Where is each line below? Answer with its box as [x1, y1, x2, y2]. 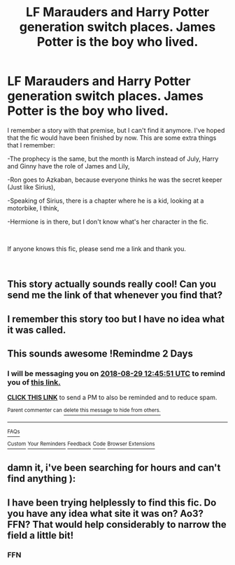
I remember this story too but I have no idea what [7, 313, 225, 325]
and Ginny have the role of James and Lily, [7, 162, 130, 170]
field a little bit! [7, 529, 74, 541]
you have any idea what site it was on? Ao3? [7, 508, 204, 520]
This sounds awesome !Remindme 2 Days [7, 348, 194, 360]
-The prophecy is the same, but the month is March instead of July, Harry [7, 155, 219, 163]
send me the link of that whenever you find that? [7, 289, 223, 301]
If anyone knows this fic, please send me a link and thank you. [7, 244, 187, 252]
